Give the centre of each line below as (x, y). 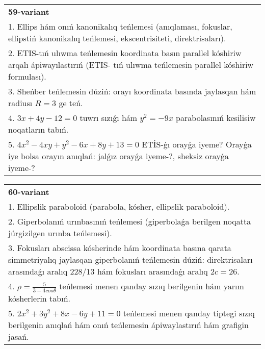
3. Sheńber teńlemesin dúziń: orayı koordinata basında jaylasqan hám (132, 91)
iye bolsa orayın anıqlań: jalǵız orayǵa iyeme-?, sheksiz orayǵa (118, 156)
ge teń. (71, 103)
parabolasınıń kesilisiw (216, 118)
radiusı (20, 103)
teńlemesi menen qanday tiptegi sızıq (189, 313)
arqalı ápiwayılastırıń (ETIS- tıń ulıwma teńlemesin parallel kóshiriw (131, 65)
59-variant (29, 11)
